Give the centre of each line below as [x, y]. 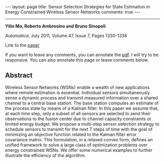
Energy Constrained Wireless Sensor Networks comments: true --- [73, 12]
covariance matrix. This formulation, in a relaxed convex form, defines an [79, 139]
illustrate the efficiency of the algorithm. [45, 155]
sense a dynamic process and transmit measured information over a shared [82, 98]
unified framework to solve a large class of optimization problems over [76, 145]
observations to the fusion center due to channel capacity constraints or [78, 119]
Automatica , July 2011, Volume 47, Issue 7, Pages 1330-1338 [66, 36]
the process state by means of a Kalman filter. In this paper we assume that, [82, 108]
